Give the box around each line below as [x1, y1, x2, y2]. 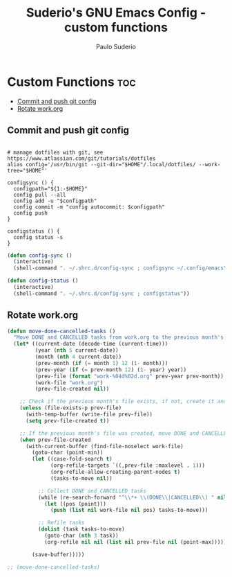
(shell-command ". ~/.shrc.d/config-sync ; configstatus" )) [13, 290, 190, 297]
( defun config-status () [7, 277, 79, 285]
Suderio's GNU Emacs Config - [26, 5, 206, 21]
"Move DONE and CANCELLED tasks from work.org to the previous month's [13, 334, 224, 341]
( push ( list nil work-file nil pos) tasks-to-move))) [50, 507, 209, 514]
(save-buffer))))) [32, 551, 85, 558]
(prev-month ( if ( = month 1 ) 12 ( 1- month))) [35, 359, 168, 366]
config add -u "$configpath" [13, 197, 97, 204]
